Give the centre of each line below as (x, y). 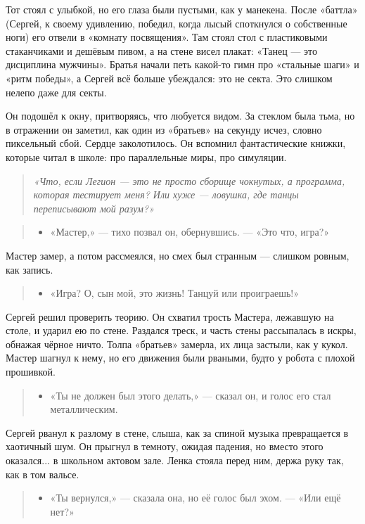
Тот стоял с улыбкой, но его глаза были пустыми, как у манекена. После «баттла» (182, 9)
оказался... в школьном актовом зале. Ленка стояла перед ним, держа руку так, (175, 460)
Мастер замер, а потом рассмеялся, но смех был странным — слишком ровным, (178, 255)
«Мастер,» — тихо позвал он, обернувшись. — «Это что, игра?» (190, 232)
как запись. (30, 269)
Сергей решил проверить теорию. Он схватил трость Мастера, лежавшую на (170, 316)
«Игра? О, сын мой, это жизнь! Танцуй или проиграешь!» (174, 293)
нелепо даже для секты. (56, 92)
